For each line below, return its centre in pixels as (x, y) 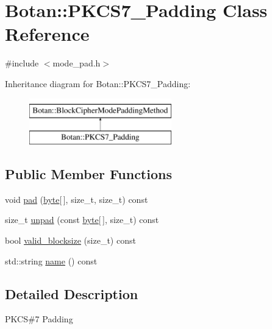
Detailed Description (72, 293)
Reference (47, 34)
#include (22, 63)
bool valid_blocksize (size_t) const (70, 240)
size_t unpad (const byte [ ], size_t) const (82, 220)
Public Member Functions (88, 174)
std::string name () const (51, 260)
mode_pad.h (77, 63)
